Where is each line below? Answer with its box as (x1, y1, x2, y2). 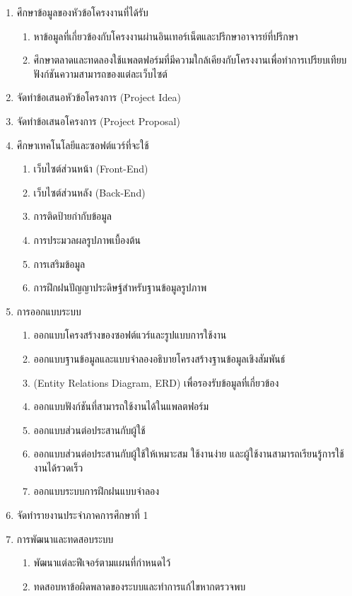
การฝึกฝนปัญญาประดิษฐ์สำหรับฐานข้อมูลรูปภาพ (33, 280, 207, 295)
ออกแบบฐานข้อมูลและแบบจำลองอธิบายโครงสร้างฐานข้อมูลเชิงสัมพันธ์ (33, 351, 286, 366)
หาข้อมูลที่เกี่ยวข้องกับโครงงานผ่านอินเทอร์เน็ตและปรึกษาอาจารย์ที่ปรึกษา (33, 28, 298, 43)
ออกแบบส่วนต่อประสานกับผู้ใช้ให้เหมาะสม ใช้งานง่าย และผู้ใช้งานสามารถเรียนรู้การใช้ (33, 446, 344, 461)
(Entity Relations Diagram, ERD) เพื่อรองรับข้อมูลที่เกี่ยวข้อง (33, 375, 279, 390)
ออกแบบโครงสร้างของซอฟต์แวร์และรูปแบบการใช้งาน (33, 327, 227, 342)
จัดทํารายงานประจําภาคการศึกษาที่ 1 (16, 508, 148, 522)
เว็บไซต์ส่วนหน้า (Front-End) (33, 161, 148, 176)
